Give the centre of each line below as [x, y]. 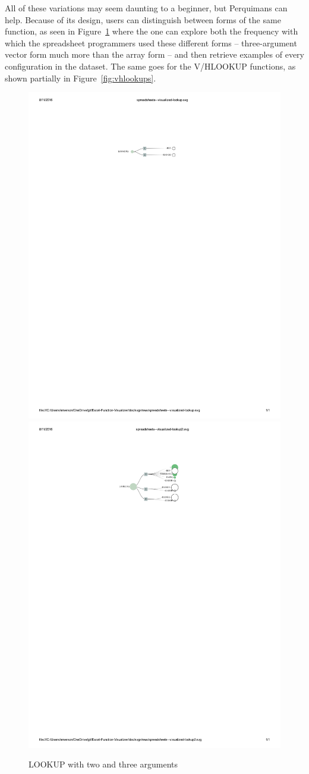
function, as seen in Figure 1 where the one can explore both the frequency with [152, 31]
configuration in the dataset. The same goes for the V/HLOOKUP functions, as [150, 66]
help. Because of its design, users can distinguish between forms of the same [143, 19]
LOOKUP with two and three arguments [103, 764]
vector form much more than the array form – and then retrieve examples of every [154, 54]
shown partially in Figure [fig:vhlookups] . [81, 78]
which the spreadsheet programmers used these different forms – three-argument [151, 43]
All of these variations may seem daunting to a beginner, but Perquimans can [146, 8]
